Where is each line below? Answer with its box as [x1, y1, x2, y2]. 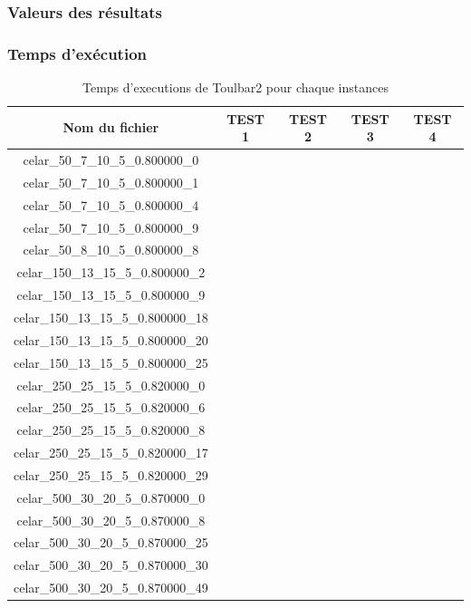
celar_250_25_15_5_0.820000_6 [16, 398, 206, 417]
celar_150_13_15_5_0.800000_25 [14, 352, 208, 372]
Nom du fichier [62, 118, 159, 137]
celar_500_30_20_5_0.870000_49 [14, 578, 208, 597]
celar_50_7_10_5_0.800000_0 [23, 150, 199, 169]
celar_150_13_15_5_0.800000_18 [14, 308, 208, 326]
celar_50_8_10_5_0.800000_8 [23, 240, 199, 259]
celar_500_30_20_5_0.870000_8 [16, 510, 206, 529]
